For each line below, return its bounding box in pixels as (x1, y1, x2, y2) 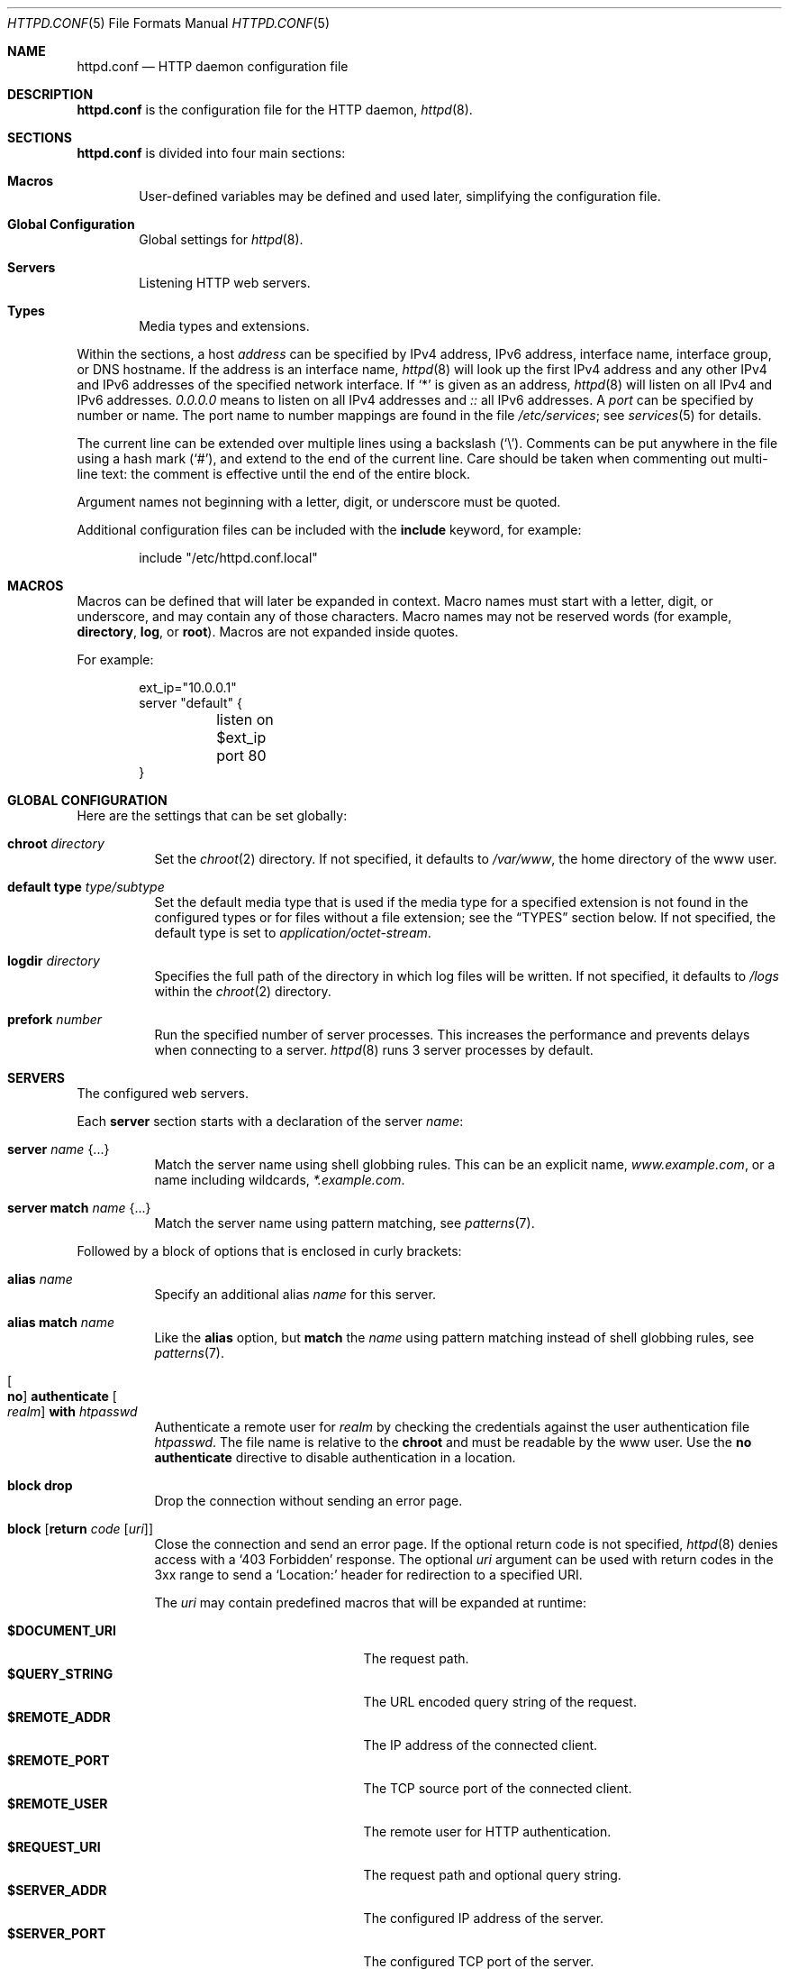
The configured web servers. (77, 1085, 249, 1101)
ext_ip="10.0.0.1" (139, 680, 237, 695)
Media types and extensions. (139, 318, 310, 334)
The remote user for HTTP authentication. (363, 1824, 612, 1839)
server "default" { (139, 695, 242, 710)
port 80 (216, 746, 267, 765)
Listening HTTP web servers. (139, 275, 311, 290)
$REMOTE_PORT (7, 1753, 110, 1768)
